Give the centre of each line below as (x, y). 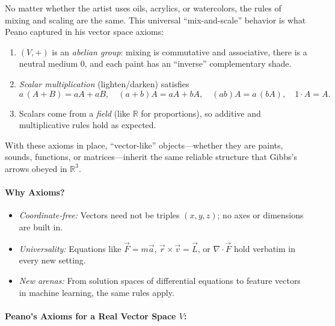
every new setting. (52, 260)
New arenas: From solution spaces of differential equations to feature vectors (160, 280)
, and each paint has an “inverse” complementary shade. (188, 63)
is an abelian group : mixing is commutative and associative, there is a (180, 51)
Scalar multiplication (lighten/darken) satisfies (104, 83)
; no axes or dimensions (260, 215)
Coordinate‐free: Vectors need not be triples (99, 215)
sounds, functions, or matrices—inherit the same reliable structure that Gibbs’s (151, 157)
